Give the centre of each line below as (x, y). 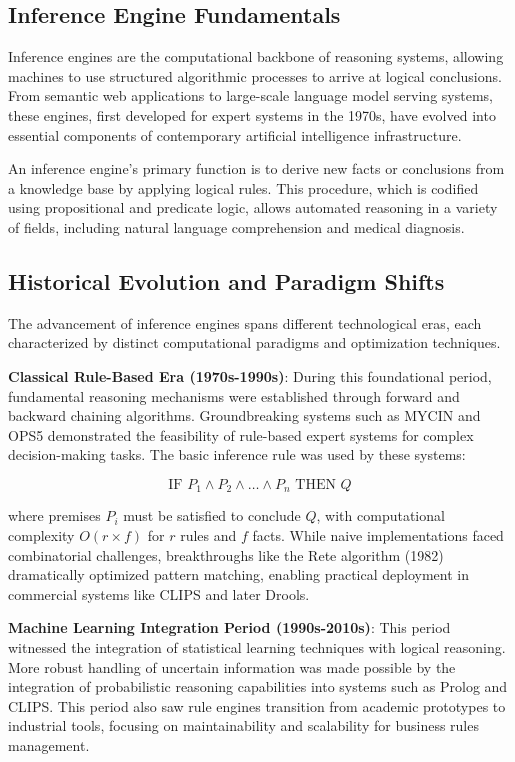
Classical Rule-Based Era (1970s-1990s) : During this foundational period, (250, 375)
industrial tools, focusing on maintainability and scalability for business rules (243, 725)
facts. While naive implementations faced (378, 534)
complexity (41, 534)
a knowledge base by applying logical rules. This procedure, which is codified (243, 187)
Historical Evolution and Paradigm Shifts (226, 280)
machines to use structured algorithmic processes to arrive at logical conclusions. (255, 75)
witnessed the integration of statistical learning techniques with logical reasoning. (257, 646)
